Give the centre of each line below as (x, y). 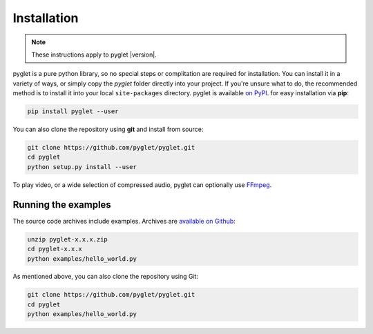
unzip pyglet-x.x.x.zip (68, 239)
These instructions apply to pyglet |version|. (94, 55)
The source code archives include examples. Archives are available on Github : (124, 221)
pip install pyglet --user (73, 111)
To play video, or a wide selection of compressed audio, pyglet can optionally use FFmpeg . (142, 185)
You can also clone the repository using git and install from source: (108, 129)
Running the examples (62, 205)
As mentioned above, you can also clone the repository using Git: (106, 277)
